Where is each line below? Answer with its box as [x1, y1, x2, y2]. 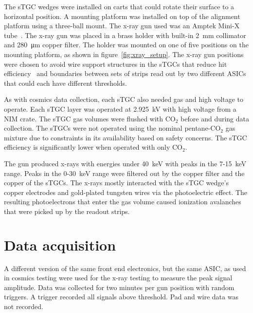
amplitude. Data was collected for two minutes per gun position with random [4, 282, 235, 292]
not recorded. [4, 301, 43, 311]
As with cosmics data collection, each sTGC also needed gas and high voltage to [4, 94, 244, 104]
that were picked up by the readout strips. [4, 206, 130, 216]
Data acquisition [4, 235, 116, 254]
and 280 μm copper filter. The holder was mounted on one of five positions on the [4, 39, 249, 50]
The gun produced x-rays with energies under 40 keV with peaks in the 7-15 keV [4, 158, 247, 168]
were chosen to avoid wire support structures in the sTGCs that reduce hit [4, 59, 227, 69]
